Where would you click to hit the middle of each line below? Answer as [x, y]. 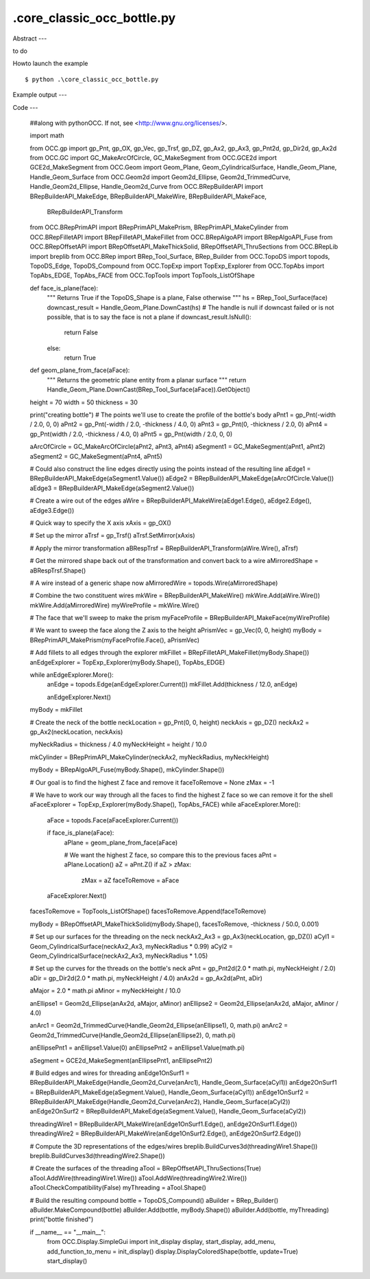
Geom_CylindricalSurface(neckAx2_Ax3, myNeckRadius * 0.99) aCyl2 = [131, 946]
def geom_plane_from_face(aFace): [80, 370]
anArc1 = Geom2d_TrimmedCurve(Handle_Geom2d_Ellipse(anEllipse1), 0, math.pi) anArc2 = [159, 1026]
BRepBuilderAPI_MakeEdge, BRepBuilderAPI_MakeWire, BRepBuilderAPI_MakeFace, [148, 196]
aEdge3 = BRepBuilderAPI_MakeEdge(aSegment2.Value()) [112, 488]
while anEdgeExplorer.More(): [72, 675]
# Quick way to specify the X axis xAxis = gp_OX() [100, 522]
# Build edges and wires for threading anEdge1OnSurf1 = [110, 1073]
